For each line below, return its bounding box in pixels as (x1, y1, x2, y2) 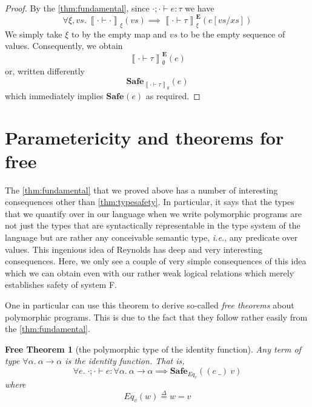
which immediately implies (5, 89, 104, 102)
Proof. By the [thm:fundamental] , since (5, 2, 150, 14)
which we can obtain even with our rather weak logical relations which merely (5, 266, 294, 279)
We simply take (5, 27, 62, 40)
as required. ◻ (145, 89, 201, 102)
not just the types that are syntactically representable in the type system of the (5, 219, 300, 232)
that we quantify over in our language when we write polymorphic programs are (5, 207, 302, 220)
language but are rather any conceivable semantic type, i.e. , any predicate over (5, 231, 298, 244)
